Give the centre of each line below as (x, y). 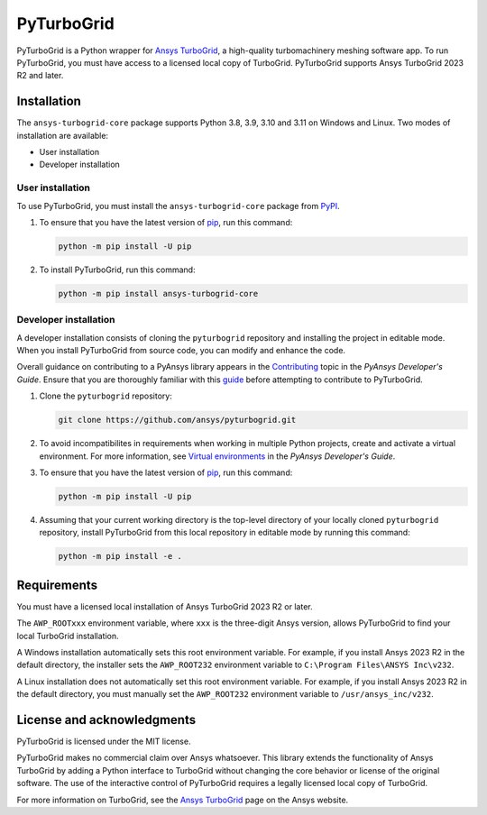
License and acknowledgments (106, 720)
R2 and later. (40, 76)
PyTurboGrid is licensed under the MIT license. (104, 742)
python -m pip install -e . (120, 556)
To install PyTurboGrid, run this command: (117, 270)
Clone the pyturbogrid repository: (106, 396)
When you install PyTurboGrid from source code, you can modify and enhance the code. (181, 351)
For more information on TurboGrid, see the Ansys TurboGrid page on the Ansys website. (183, 800)
